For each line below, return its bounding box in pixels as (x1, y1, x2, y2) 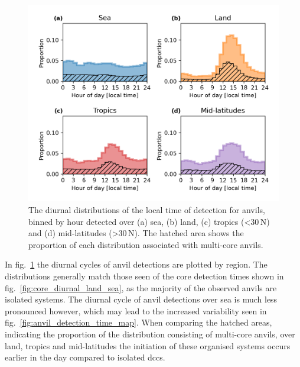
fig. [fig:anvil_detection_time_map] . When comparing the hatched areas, (5, 316, 272, 329)
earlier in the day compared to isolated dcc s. (5, 351, 165, 363)
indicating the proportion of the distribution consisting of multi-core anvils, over (5, 328, 295, 340)
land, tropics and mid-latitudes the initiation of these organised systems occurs (5, 339, 291, 352)
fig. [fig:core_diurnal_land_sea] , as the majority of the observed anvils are (5, 281, 277, 294)
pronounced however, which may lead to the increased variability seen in (5, 304, 267, 317)
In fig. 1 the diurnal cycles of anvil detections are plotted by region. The (5, 258, 268, 271)
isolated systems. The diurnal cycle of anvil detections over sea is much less (5, 293, 278, 305)
